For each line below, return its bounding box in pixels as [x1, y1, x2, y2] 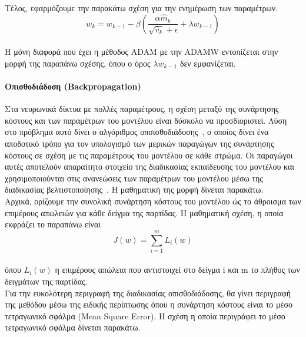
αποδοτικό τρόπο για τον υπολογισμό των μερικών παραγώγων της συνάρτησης [5, 137, 274, 149]
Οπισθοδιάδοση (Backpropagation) [5, 80, 141, 92]
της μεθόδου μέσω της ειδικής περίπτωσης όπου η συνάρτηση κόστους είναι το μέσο [5, 298, 292, 310]
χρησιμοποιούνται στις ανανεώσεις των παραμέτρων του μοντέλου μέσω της [5, 171, 263, 184]
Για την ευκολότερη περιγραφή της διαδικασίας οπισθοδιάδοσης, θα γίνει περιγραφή [5, 286, 291, 299]
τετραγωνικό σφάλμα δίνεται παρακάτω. [5, 321, 141, 333]
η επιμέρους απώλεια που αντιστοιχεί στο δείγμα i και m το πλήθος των [55, 263, 300, 276]
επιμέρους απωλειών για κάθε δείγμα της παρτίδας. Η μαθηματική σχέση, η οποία [5, 206, 284, 219]
